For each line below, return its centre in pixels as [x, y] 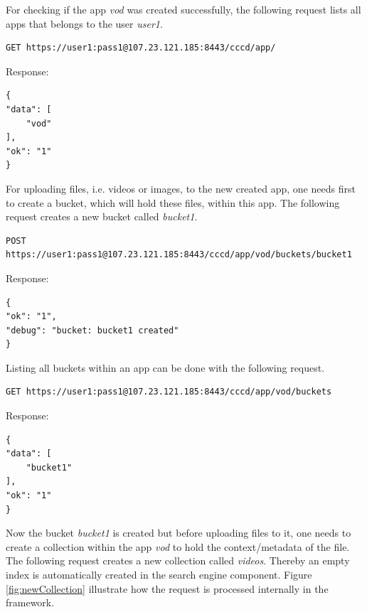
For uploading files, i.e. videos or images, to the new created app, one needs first [181, 188]
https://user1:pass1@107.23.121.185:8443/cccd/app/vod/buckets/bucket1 [179, 255]
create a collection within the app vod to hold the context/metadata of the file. [178, 546]
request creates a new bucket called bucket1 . [102, 216]
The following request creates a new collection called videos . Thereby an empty [178, 560]
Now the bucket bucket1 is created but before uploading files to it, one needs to [179, 533]
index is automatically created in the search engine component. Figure [159, 574]
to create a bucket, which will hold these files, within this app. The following [173, 202]
